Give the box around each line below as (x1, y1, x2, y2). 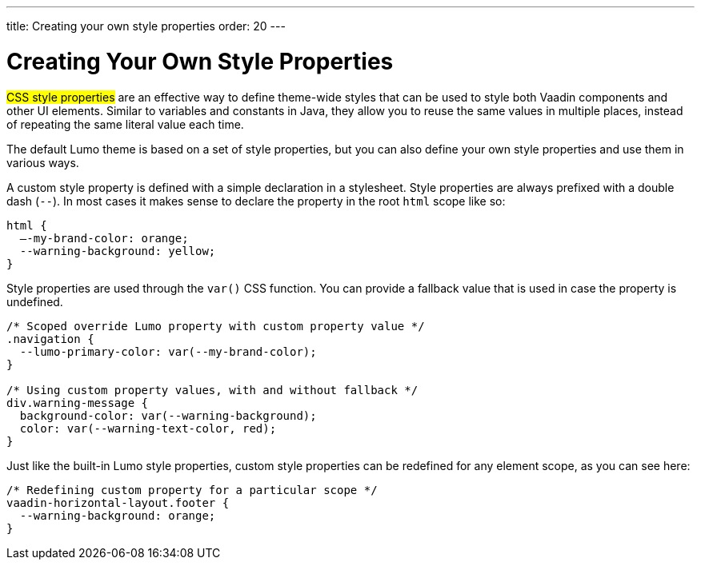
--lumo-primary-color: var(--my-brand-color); (19, 345, 317, 358)
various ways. (6, 155, 79, 169)
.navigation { (6, 332, 94, 345)
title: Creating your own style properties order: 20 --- (6, 19, 286, 33)
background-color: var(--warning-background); (19, 409, 317, 422)
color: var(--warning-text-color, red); (19, 421, 277, 435)
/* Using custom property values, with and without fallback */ (6, 383, 419, 397)
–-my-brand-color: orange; (19, 231, 189, 245)
